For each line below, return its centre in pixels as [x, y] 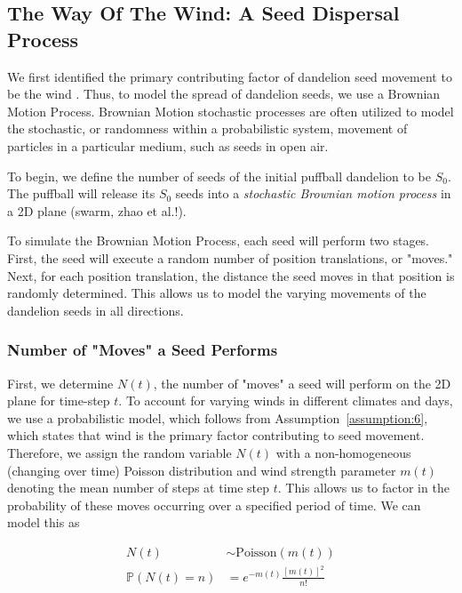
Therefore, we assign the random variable [119, 452]
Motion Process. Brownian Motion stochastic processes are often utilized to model [231, 111]
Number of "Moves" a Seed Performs [143, 350]
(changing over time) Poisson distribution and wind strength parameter [202, 470]
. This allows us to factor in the [363, 488]
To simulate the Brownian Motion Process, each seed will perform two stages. [219, 240]
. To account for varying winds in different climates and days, [286, 401]
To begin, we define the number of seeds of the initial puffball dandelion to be [219, 176]
